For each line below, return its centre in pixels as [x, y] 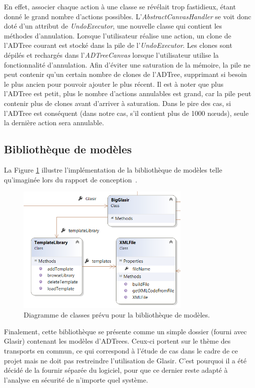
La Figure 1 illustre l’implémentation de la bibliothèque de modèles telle [113, 169]
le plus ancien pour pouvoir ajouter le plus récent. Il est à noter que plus [114, 84]
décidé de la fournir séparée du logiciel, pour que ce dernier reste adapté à [116, 370]
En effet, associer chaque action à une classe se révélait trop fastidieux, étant [120, 6]
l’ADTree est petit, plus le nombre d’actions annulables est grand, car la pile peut [128, 93]
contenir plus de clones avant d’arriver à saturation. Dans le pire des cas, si [118, 103]
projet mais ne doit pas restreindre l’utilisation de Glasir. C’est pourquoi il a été [125, 360]
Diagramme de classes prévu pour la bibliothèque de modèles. [117, 315]
